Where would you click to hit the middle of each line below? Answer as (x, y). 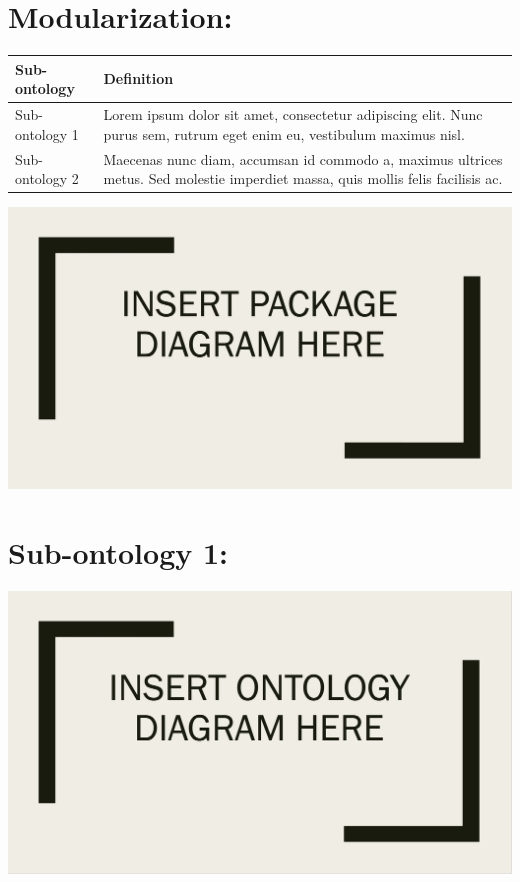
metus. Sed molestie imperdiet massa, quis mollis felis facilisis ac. (303, 178)
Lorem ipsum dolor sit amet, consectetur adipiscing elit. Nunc (293, 114)
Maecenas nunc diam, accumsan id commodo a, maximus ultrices (303, 158)
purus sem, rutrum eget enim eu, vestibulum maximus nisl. (284, 133)
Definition (138, 78)
